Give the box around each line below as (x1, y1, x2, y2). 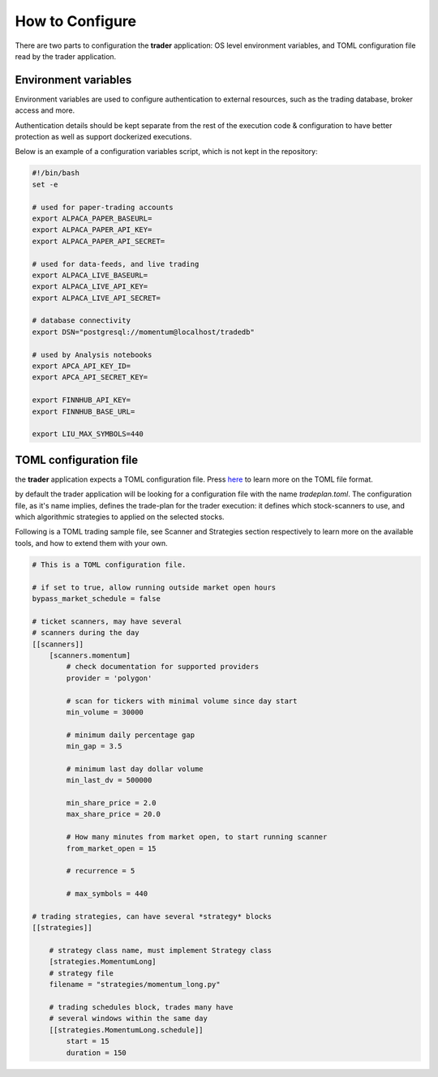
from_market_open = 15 (66, 843, 157, 853)
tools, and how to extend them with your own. (15, 538, 168, 547)
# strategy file (49, 968, 114, 977)
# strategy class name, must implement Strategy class (49, 946, 272, 955)
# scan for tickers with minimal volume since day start (66, 696, 298, 706)
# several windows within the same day (49, 1014, 208, 1023)
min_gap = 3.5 (66, 742, 122, 751)
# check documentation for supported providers (66, 662, 260, 672)
